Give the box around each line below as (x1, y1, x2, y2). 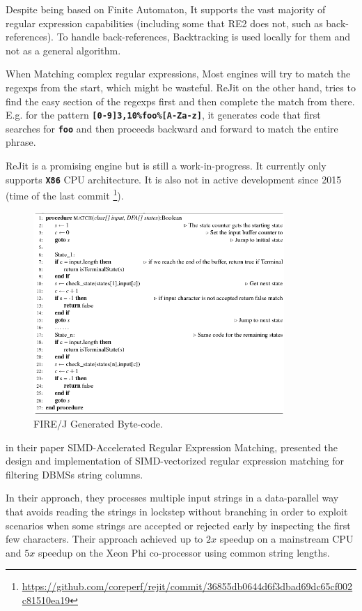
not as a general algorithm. (6, 43, 121, 57)
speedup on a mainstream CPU (219, 531, 354, 546)
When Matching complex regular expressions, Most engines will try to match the (6, 66, 351, 81)
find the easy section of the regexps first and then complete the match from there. (6, 93, 355, 108)
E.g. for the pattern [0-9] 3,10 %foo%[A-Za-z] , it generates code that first (6, 107, 321, 122)
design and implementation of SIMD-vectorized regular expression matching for (6, 453, 344, 468)
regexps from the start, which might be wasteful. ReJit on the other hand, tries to (6, 80, 356, 94)
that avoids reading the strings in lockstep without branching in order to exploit (6, 504, 348, 519)
